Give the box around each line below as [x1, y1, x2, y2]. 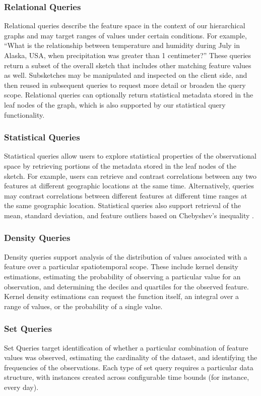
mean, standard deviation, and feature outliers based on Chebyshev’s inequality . [4, 210, 254, 220]
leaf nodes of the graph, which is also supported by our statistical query [4, 99, 226, 110]
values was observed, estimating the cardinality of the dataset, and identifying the [4, 352, 257, 363]
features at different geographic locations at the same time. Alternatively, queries [4, 180, 254, 191]
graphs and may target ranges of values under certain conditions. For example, [4, 30, 247, 40]
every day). [4, 381, 39, 392]
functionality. [4, 109, 45, 120]
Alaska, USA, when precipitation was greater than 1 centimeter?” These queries [4, 50, 251, 60]
